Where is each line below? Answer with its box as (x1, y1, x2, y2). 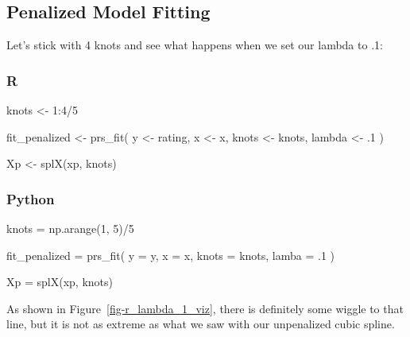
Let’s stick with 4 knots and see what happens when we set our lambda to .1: (6, 37, 383, 53)
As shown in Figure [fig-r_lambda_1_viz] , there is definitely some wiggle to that (6, 300, 404, 316)
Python (6, 188, 55, 208)
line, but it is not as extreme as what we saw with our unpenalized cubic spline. (6, 316, 395, 332)
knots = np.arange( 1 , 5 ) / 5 (6, 220, 134, 237)
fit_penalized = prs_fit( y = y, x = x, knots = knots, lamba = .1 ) (6, 246, 335, 263)
